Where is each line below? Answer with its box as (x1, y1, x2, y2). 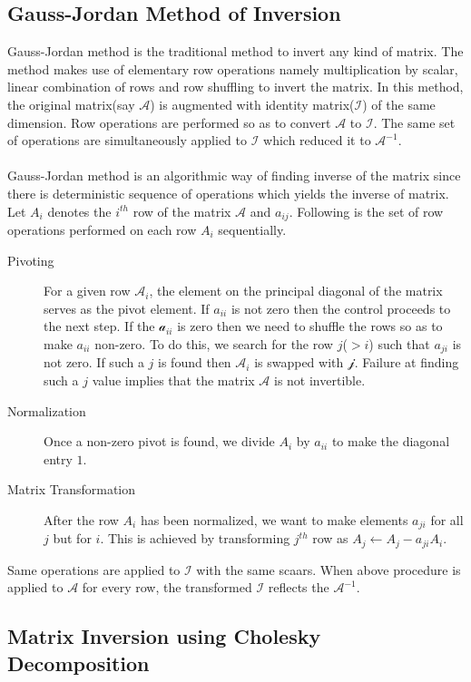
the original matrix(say (7, 94, 135, 113)
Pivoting (7, 250, 54, 269)
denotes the (47, 201, 112, 220)
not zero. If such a (44, 353, 144, 372)
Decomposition (7, 648, 150, 677)
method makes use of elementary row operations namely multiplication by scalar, (7, 59, 458, 78)
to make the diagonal (331, 432, 450, 451)
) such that (368, 334, 430, 353)
